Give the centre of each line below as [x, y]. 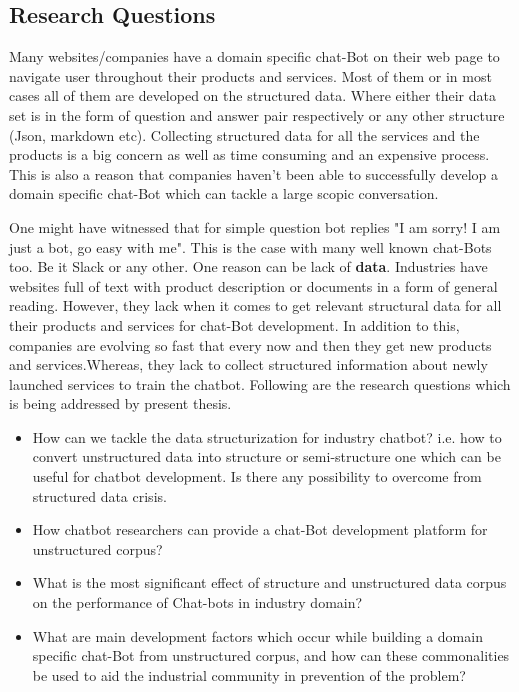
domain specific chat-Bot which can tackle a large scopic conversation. [224, 193]
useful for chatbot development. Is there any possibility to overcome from [257, 476]
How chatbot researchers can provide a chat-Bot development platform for [260, 529]
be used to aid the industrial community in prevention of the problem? [249, 674]
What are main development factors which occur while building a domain [257, 635]
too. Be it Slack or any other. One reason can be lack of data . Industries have [248, 266]
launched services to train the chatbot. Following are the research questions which [260, 383]
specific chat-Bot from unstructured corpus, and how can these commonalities [271, 655]
